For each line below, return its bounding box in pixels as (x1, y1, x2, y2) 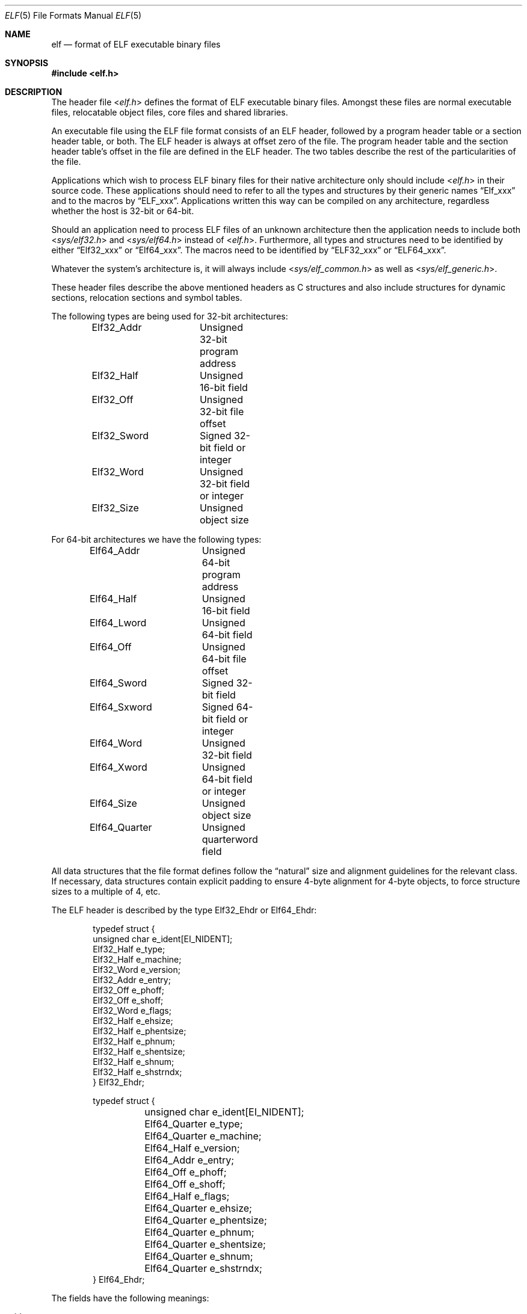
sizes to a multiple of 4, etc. (51, 886, 161, 896)
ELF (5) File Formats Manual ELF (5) (5, 10, 142, 20)
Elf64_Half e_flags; (144, 1190, 230, 1202)
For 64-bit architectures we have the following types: (51, 534, 262, 544)
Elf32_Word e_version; (93, 964, 180, 975)
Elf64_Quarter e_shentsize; (144, 1238, 266, 1250)
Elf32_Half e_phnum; (93, 1036, 175, 1046)
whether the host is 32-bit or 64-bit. (51, 206, 194, 216)
